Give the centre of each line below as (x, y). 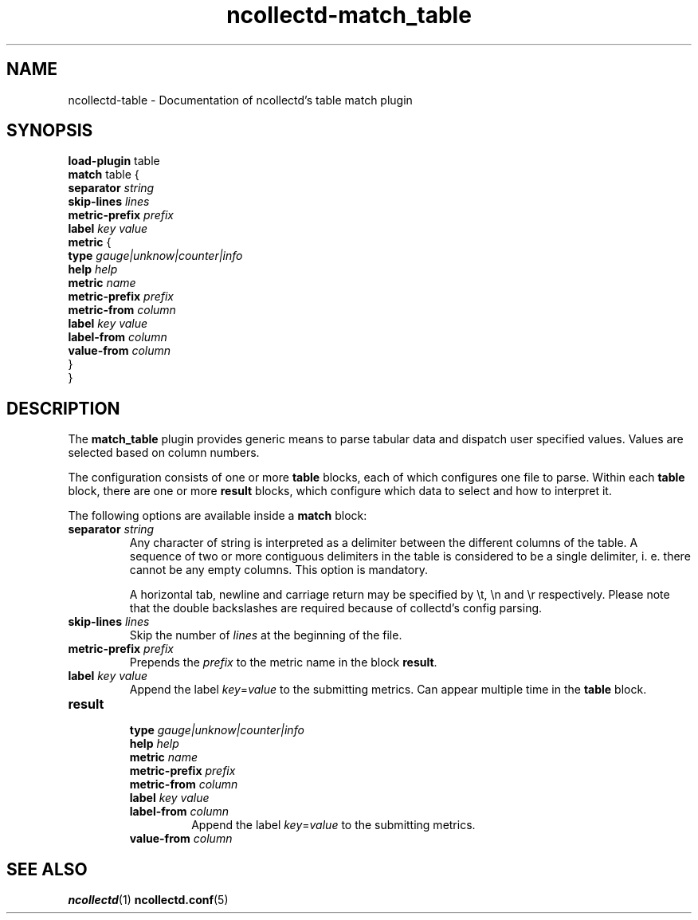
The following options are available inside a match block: (218, 516)
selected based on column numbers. (164, 453)
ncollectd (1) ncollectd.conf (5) (148, 900)
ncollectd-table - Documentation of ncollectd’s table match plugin (240, 100)
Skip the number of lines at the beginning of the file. (266, 635)
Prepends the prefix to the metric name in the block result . (283, 662)
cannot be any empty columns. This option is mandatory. (279, 570)
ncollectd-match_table (349, 15)
